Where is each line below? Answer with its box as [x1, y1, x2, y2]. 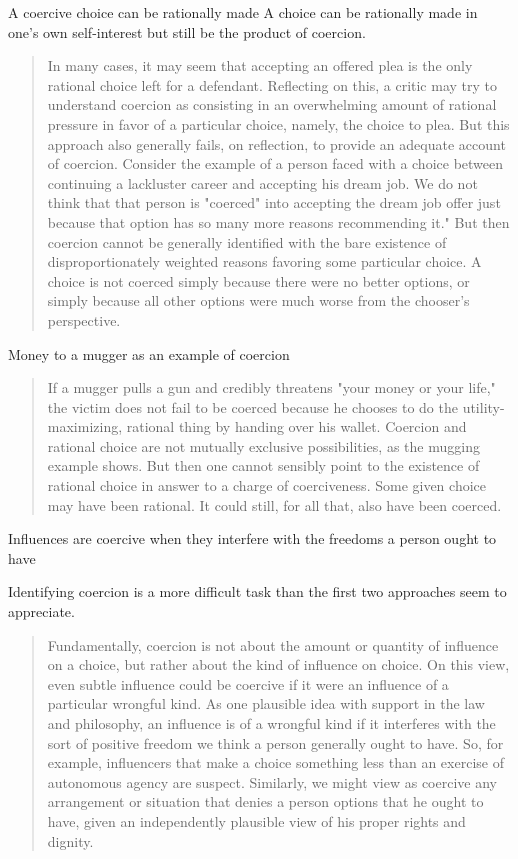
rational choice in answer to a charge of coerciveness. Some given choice [47, 475, 486, 496]
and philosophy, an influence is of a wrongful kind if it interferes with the [47, 713, 496, 733]
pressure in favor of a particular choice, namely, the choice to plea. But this [47, 113, 510, 134]
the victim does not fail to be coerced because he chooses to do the [47, 396, 458, 417]
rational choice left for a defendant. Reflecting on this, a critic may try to [47, 74, 497, 95]
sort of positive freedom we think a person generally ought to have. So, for [47, 732, 504, 753]
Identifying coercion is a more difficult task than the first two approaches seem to [8, 581, 507, 602]
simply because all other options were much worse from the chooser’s [47, 290, 470, 311]
